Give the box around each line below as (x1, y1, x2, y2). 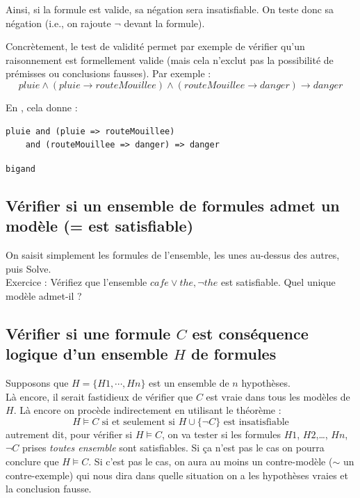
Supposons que (6, 375, 69, 389)
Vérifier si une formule (6, 322, 171, 344)
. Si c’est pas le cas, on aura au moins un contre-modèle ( (88, 453, 333, 468)
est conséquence (192, 322, 309, 344)
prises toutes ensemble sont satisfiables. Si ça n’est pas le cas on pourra (22, 440, 325, 455)
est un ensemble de (149, 375, 229, 389)
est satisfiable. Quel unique (221, 275, 336, 289)
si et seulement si (101, 417, 175, 427)
